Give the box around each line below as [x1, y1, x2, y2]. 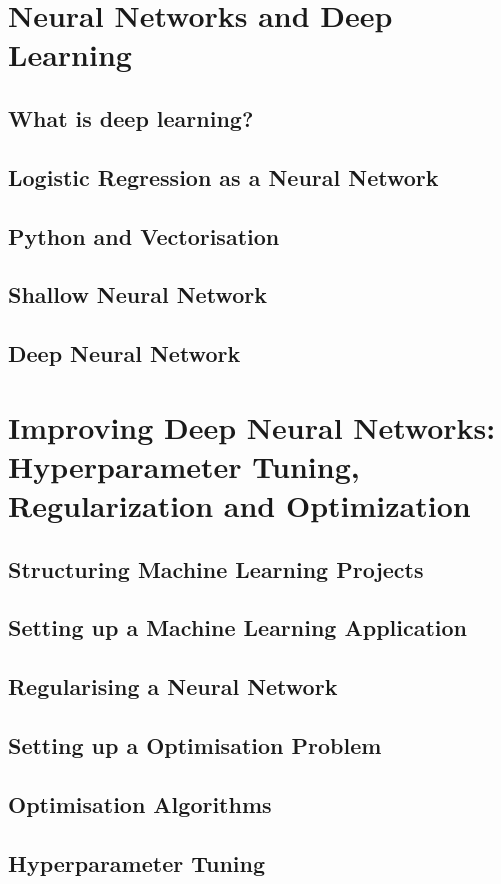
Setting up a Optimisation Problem [8, 729, 382, 760]
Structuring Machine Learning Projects [8, 553, 424, 584]
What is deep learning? [8, 102, 254, 133]
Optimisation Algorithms [8, 788, 272, 819]
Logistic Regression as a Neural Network [8, 161, 439, 192]
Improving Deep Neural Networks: [8, 406, 496, 447]
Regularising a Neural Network [8, 671, 338, 702]
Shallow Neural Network [8, 279, 267, 310]
